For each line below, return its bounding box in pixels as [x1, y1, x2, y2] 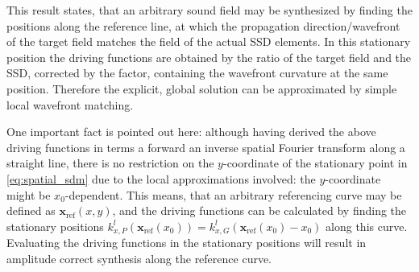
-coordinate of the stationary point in [222, 155, 408, 171]
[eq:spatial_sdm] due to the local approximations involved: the [6, 170, 316, 187]
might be [6, 186, 51, 203]
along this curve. [326, 217, 408, 234]
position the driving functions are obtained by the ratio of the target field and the [6, 48, 412, 65]
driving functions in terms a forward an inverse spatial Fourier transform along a [6, 138, 405, 155]
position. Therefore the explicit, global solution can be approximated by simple [6, 80, 397, 97]
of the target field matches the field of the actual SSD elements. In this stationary [6, 33, 411, 50]
